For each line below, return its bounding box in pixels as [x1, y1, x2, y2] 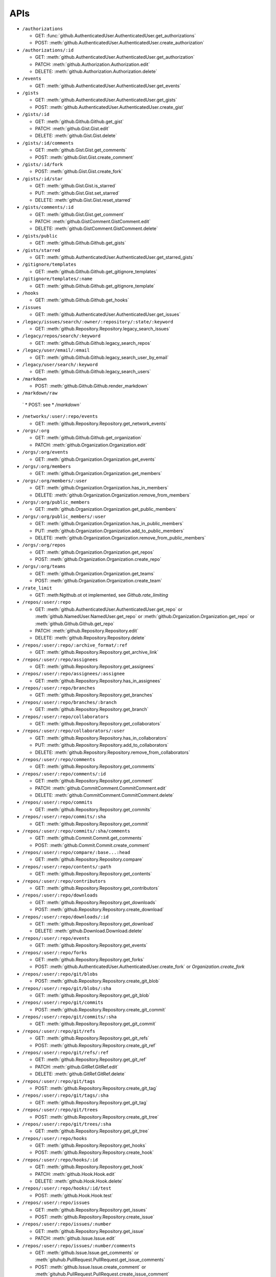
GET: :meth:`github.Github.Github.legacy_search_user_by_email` [35, 354, 169, 360]
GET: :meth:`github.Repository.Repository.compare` [35, 856, 144, 863]
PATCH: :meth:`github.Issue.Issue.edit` [35, 1235, 116, 1241]
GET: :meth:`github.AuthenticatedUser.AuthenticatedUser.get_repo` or [35, 606, 182, 612]
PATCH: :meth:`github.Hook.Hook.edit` [35, 1171, 116, 1177]
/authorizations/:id [22, 47, 74, 53]
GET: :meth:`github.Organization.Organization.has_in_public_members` [35, 521, 184, 527]
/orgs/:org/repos [22, 542, 66, 548]
